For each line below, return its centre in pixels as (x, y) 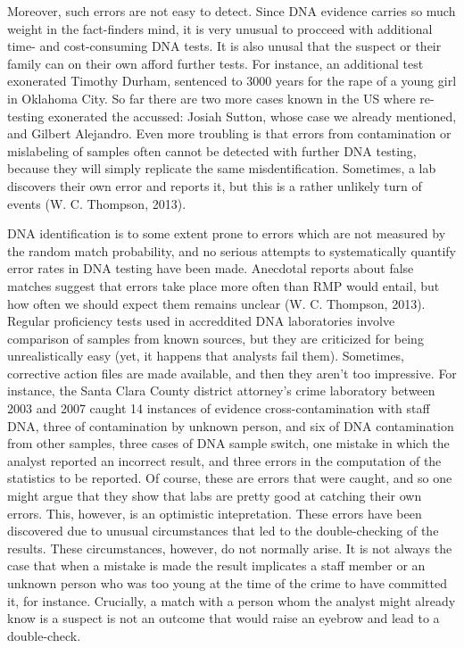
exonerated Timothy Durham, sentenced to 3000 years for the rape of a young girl (232, 81)
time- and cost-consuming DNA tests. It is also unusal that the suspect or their (224, 46)
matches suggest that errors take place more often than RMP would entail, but (224, 285)
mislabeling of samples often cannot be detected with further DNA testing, (212, 150)
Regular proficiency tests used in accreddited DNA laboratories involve (201, 321)
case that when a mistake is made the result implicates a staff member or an (216, 565)
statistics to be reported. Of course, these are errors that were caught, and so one (230, 478)
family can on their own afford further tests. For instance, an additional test (215, 63)
